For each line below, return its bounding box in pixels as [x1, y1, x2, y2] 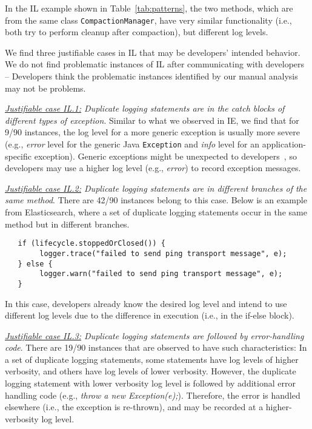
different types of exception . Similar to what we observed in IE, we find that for [5, 113, 299, 126]
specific [5, 149, 32, 162]
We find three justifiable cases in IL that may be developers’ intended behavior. [5, 46, 300, 58]
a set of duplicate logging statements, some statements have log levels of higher [5, 353, 299, 365]
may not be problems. [5, 81, 86, 94]
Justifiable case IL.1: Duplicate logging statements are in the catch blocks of [5, 102, 285, 115]
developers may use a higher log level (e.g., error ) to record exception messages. [5, 161, 301, 174]
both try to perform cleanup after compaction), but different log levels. [5, 25, 268, 38]
